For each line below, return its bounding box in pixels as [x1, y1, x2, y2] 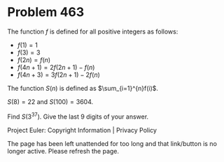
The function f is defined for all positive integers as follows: [7, 27, 178, 36]
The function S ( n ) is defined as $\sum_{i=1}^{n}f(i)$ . [7, 84, 159, 92]
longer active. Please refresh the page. [7, 147, 120, 155]
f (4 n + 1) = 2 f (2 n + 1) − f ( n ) [17, 63, 95, 71]
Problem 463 [7, 4, 85, 20]
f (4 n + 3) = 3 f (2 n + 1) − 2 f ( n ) [17, 71, 100, 79]
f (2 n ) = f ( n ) [17, 55, 51, 64]
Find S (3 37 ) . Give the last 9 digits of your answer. [7, 111, 149, 121]
